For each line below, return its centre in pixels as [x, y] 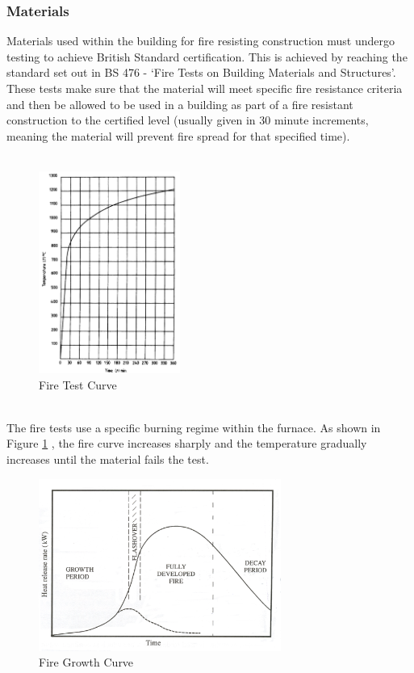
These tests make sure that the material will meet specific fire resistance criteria [205, 88]
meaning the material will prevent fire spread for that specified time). [178, 135]
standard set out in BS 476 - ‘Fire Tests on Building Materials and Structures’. [201, 72]
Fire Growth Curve [86, 662]
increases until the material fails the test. [108, 458]
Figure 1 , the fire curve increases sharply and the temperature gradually [187, 443]
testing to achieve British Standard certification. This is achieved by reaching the [207, 56]
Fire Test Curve [78, 384]
